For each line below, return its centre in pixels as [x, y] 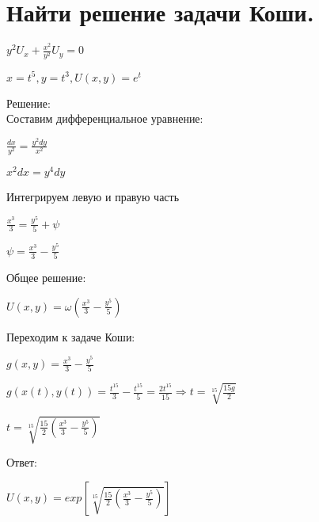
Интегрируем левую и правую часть [93, 197]
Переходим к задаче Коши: [71, 336]
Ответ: [22, 462]
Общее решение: [46, 278]
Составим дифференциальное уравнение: [105, 118]
